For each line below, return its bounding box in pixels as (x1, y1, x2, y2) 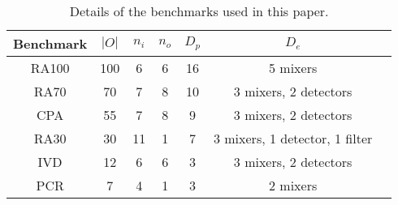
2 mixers (268, 176, 318, 194)
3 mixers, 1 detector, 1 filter (213, 129, 373, 147)
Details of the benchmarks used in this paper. (69, 2, 329, 20)
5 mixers (268, 58, 318, 77)
